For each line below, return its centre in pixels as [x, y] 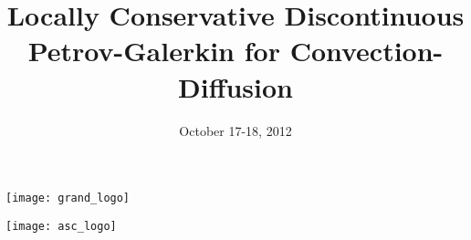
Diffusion [235, 86]
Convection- [366, 51]
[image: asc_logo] [61, 226]
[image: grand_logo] [68, 198]
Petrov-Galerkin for [154, 51]
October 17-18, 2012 [235, 130]
